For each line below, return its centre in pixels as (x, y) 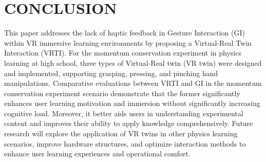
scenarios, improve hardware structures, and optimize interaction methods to (125, 143)
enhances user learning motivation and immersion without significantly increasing (132, 103)
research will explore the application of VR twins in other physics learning (121, 133)
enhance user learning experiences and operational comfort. (97, 154)
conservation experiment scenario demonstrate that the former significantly (122, 93)
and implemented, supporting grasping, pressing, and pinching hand (111, 73)
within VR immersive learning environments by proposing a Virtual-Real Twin (128, 42)
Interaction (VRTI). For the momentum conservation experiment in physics (123, 53)
